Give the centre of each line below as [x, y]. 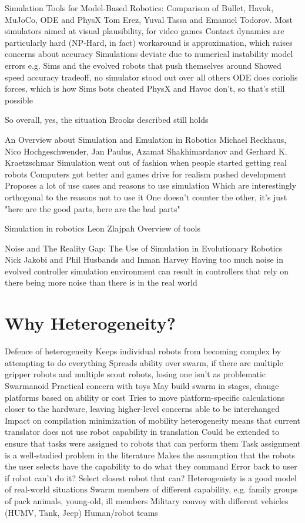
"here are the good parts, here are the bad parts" [93, 208]
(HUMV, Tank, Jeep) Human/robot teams [81, 512]
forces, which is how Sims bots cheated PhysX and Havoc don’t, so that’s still [145, 88]
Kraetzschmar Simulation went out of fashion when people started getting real [146, 162]
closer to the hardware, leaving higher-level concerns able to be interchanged [142, 409]
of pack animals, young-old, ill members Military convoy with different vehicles [147, 500]
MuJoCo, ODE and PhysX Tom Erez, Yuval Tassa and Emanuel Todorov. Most [149, 19]
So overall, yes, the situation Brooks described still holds [107, 120]
